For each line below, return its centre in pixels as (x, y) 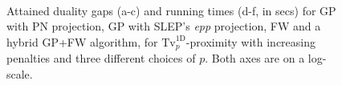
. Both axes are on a (255, 58)
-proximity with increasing (251, 41)
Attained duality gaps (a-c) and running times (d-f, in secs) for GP (171, 10)
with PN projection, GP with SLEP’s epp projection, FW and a (164, 26)
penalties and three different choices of (101, 58)
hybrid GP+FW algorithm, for (82, 41)
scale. (20, 73)
